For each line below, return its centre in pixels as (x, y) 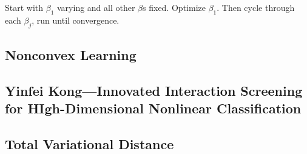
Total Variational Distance (89, 143)
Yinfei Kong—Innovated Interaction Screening (154, 90)
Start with (24, 7)
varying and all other (96, 7)
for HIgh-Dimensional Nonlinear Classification (153, 108)
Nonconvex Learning (71, 54)
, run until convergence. (76, 20)
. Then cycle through (256, 7)
